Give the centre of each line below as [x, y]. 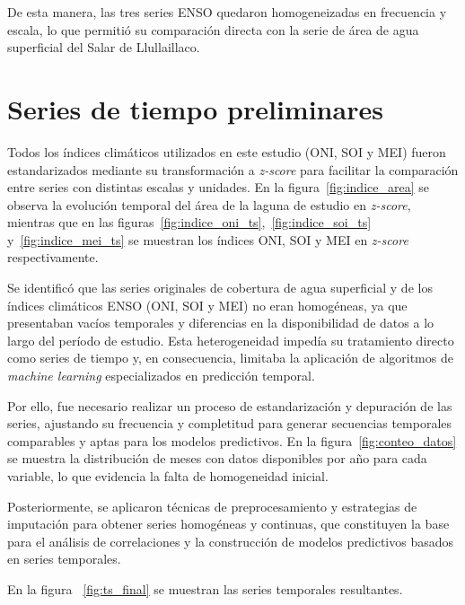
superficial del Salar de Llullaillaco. [104, 47]
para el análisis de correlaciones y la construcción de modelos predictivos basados [230, 541]
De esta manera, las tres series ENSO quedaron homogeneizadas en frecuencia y [227, 12]
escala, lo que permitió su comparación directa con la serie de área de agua [213, 29]
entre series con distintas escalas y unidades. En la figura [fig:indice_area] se [218, 187]
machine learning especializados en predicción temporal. [161, 376]
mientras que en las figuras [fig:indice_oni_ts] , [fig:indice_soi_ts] [189, 222]
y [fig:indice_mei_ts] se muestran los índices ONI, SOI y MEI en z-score [208, 239]
